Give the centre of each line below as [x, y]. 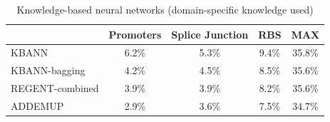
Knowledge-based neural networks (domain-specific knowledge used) [165, 9]
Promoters [135, 34]
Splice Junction [210, 34]
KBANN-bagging [48, 70]
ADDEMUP [37, 105]
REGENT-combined [55, 88]
